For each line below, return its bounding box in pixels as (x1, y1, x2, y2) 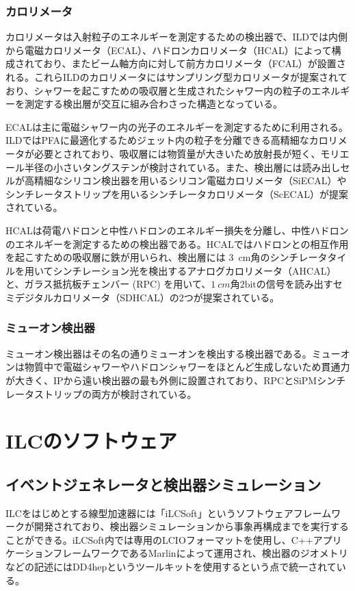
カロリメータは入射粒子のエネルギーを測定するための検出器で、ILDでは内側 (5, 29, 347, 44)
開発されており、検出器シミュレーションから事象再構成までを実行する (34, 519, 350, 533)
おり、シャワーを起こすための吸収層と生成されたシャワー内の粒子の (5, 83, 312, 97)
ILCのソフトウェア (5, 427, 177, 455)
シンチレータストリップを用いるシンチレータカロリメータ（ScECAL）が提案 (5, 186, 348, 201)
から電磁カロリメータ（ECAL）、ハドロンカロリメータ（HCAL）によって (5, 42, 332, 57)
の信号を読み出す (256, 277, 333, 291)
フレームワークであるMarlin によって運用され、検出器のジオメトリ (53, 546, 348, 560)
